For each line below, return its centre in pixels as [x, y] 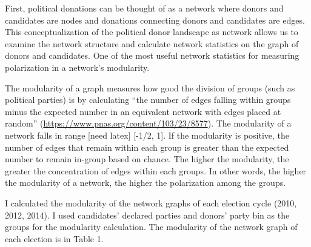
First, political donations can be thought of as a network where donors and [144, 8]
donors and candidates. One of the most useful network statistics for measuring [152, 55]
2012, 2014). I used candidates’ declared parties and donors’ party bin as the [147, 215]
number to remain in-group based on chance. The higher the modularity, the [147, 159]
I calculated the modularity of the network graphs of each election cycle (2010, [151, 203]
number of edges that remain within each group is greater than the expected [147, 147]
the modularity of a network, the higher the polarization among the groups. [145, 183]
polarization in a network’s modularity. [77, 67]
